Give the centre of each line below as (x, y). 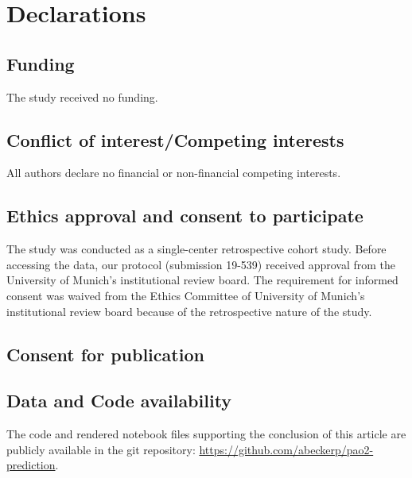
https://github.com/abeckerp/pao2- (286, 449)
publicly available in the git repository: (101, 449)
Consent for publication (105, 354)
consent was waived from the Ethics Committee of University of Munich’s (186, 295)
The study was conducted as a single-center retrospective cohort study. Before (196, 249)
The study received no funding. (82, 96)
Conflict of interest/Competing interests (175, 139)
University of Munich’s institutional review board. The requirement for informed (202, 280)
